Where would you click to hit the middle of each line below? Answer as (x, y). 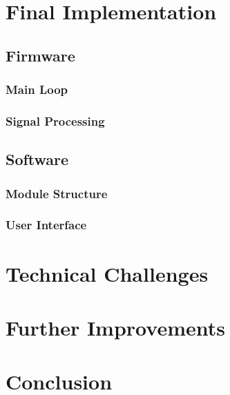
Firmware (40, 55)
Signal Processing (55, 121)
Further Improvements (115, 327)
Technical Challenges (107, 273)
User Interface (46, 225)
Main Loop (37, 89)
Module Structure (57, 193)
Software (37, 159)
